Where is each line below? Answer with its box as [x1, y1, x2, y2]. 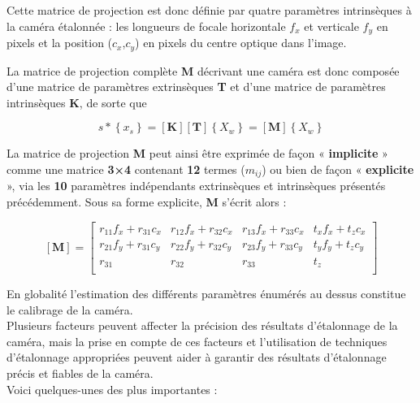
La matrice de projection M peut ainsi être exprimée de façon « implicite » [6, 145, 388, 162]
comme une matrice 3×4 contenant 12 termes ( [6, 160, 245, 177]
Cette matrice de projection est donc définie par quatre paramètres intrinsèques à [6, 2, 412, 18]
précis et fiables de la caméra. [6, 364, 154, 381]
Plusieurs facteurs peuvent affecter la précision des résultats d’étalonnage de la [6, 317, 398, 334]
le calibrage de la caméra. [6, 301, 133, 318]
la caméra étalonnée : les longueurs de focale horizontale [6, 17, 286, 34]
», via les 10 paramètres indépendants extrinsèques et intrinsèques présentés [6, 177, 386, 194]
